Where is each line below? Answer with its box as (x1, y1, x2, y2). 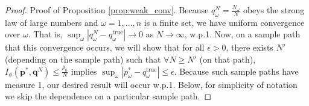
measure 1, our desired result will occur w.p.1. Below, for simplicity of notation (5, 78, 298, 90)
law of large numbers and (5, 16, 98, 28)
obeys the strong (243, 4, 305, 16)
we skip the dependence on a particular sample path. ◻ (5, 90, 212, 102)
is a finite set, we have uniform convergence (144, 16, 305, 28)
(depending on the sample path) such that (5, 52, 161, 65)
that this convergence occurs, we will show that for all (5, 41, 205, 54)
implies (71, 64, 97, 77)
